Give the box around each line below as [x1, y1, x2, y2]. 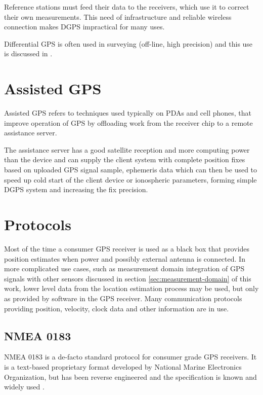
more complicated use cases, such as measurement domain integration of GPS [4, 263, 245, 274]
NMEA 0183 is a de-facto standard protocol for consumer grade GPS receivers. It [4, 351, 257, 362]
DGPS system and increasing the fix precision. [4, 184, 148, 195]
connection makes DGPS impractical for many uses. [4, 21, 165, 32]
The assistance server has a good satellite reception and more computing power [4, 144, 250, 155]
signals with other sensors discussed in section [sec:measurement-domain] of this [4, 273, 251, 283]
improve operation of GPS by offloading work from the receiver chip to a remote [4, 117, 253, 128]
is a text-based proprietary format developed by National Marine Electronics [4, 361, 242, 372]
